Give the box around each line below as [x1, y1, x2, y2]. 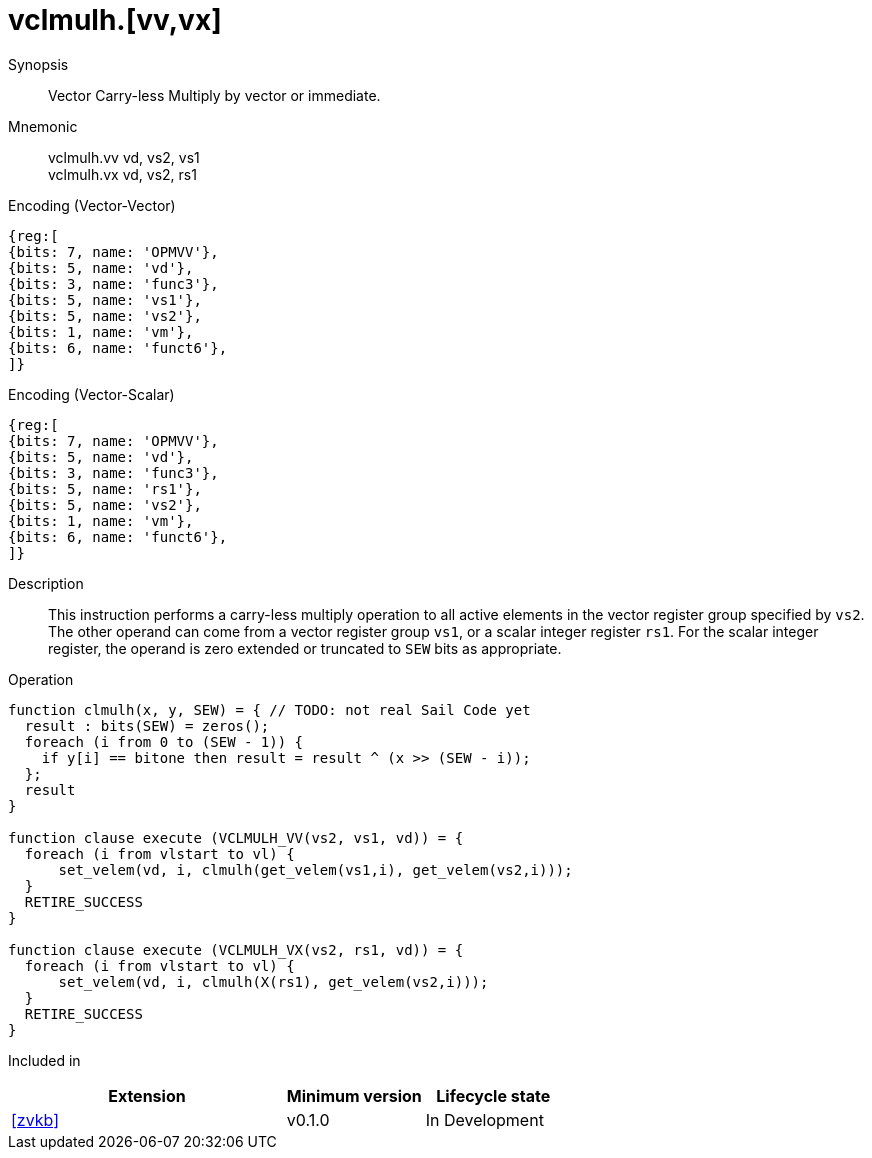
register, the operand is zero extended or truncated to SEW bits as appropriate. [48, 639, 562, 657]
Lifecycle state [436, 1085, 551, 1106]
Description [8, 574, 84, 592]
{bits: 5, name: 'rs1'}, [8, 480, 202, 497]
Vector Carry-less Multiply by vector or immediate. [48, 86, 381, 104]
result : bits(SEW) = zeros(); [24, 717, 270, 734]
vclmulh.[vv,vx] [8, 3, 222, 37]
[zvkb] [11, 1109, 59, 1130]
